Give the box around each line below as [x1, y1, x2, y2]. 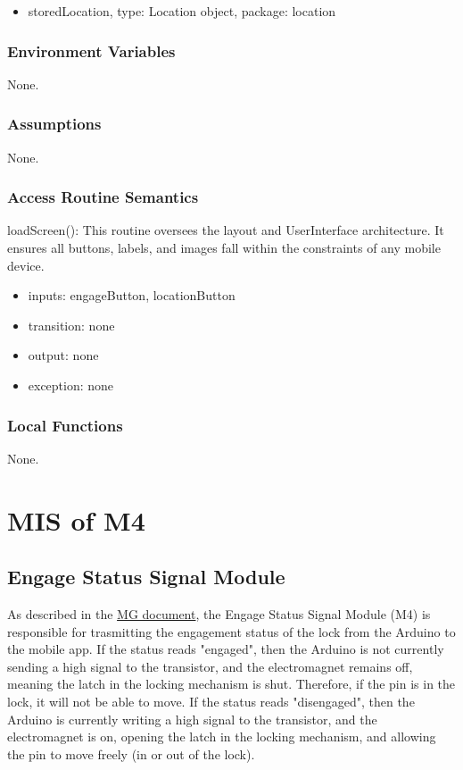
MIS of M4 [7, 501, 145, 538]
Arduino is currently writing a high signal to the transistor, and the [7, 709, 377, 728]
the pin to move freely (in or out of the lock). [7, 744, 255, 763]
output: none [28, 346, 99, 364]
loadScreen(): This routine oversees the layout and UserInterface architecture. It [7, 221, 444, 239]
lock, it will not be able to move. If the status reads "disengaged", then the [7, 691, 415, 710]
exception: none [28, 376, 114, 394]
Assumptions [7, 113, 102, 135]
